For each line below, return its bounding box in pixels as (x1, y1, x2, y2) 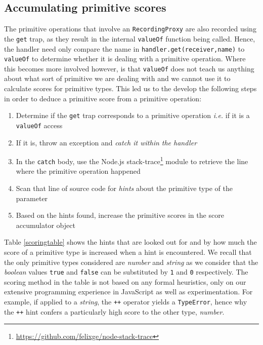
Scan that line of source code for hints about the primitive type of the (16, 183, 233, 194)
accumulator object (16, 219, 75, 230)
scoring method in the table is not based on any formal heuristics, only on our (4, 276, 246, 287)
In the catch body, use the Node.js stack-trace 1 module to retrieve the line (16, 155, 248, 166)
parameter (16, 193, 48, 203)
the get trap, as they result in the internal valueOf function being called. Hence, (4, 33, 255, 44)
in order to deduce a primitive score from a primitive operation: (4, 93, 202, 103)
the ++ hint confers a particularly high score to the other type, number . (4, 306, 225, 317)
